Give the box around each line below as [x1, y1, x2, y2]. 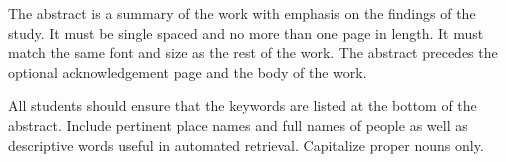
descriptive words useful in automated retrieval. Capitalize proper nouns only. [8, 134, 484, 155]
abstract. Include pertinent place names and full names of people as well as [8, 114, 468, 135]
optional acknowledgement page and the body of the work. [8, 61, 367, 82]
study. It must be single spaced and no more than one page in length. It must [8, 22, 484, 43]
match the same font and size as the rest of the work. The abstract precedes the [8, 42, 498, 63]
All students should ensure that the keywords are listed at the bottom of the [8, 95, 477, 116]
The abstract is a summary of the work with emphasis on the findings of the [8, 3, 476, 23]
